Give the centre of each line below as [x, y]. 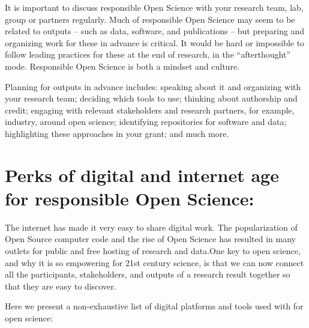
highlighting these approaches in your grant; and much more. [117, 133]
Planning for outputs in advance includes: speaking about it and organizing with [153, 86]
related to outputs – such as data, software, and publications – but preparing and [155, 31]
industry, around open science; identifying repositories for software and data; [146, 122]
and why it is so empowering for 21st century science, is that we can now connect [154, 262]
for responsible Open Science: [130, 198]
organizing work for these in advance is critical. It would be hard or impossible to [155, 42]
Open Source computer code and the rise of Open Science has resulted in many [150, 239]
